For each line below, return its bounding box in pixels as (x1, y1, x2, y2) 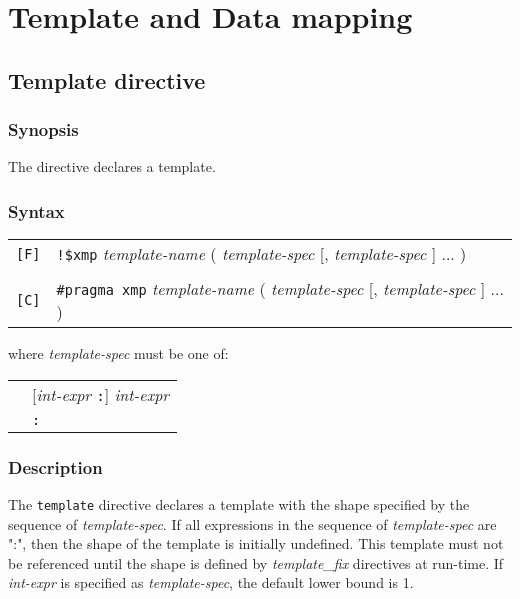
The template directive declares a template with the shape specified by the (8, 494, 470, 514)
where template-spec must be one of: (8, 343, 229, 364)
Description (8, 454, 103, 479)
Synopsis (8, 117, 79, 142)
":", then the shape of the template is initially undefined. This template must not (8, 533, 504, 554)
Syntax (8, 198, 65, 223)
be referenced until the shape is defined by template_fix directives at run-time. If (8, 552, 504, 573)
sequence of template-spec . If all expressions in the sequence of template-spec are (8, 513, 497, 534)
